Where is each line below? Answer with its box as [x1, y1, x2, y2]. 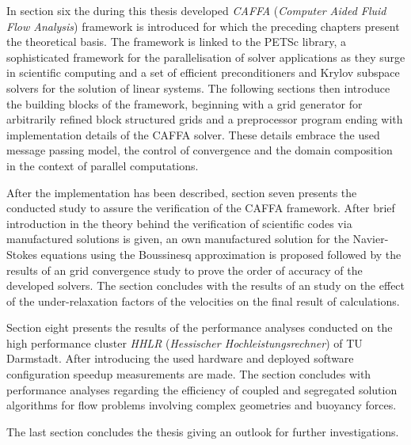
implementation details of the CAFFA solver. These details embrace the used [6, 126, 380, 143]
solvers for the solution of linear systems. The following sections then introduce [6, 79, 390, 96]
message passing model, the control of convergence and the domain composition [6, 142, 393, 158]
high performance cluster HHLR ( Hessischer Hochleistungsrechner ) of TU [6, 334, 363, 351]
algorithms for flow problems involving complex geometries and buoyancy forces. [6, 397, 397, 413]
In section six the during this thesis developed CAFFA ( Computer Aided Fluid [6, 2, 386, 18]
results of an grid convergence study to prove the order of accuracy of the [6, 261, 363, 278]
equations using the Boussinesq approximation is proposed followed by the [40, 245, 401, 262]
